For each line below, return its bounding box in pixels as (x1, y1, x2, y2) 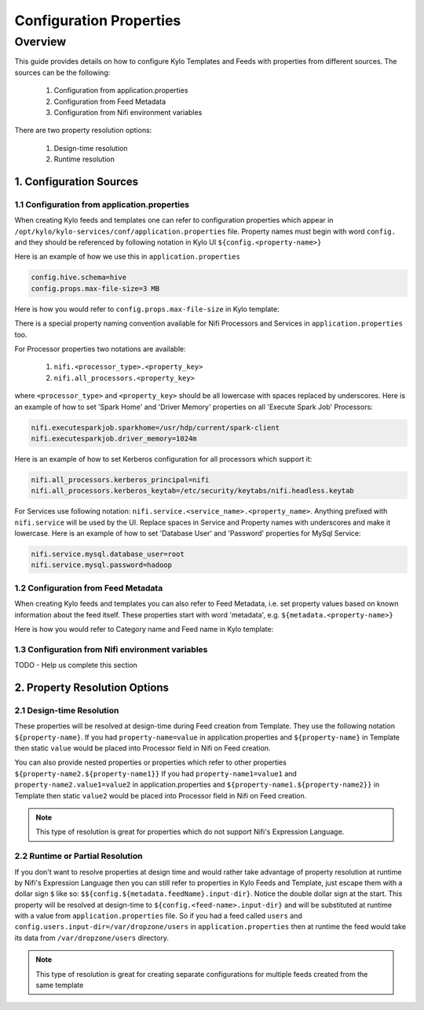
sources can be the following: (14, 68, 111, 77)
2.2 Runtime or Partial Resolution (14, 850, 143, 861)
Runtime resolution (53, 154, 115, 164)
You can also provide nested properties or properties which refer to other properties (14, 757, 287, 767)
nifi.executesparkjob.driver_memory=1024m (31, 433, 197, 443)
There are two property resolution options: (14, 126, 152, 135)
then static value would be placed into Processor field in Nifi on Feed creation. (14, 743, 271, 753)
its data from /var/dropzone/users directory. (14, 933, 169, 942)
